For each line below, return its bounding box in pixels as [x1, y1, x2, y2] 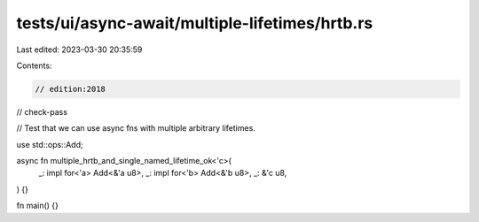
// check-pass [16, 106, 68, 117]
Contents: [16, 60, 52, 71]
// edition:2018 [35, 84, 106, 94]
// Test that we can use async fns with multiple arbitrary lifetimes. [16, 123, 256, 134]
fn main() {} [16, 200, 59, 211]
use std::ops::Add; [16, 139, 83, 149]
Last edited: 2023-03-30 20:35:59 [16, 44, 143, 55]
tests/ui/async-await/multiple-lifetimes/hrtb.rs [16, 13, 373, 33]
